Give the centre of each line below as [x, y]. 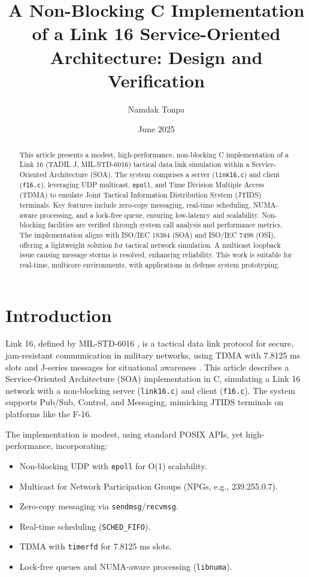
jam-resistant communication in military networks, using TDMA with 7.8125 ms [153, 355]
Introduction [59, 315]
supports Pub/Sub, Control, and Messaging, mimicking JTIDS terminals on [145, 402]
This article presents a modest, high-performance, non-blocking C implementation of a [154, 154]
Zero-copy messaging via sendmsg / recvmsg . [99, 506]
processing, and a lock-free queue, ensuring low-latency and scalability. [150, 215]
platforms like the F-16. [49, 414]
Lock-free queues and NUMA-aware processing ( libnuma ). [126, 567]
